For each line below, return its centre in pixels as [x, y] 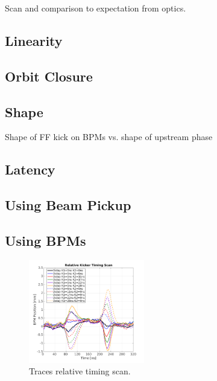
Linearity [34, 40]
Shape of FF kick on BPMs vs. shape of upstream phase [109, 137]
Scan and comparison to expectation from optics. [96, 8]
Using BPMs [46, 240]
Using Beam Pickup [68, 205]
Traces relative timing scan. [80, 371]
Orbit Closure [49, 76]
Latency [30, 169]
